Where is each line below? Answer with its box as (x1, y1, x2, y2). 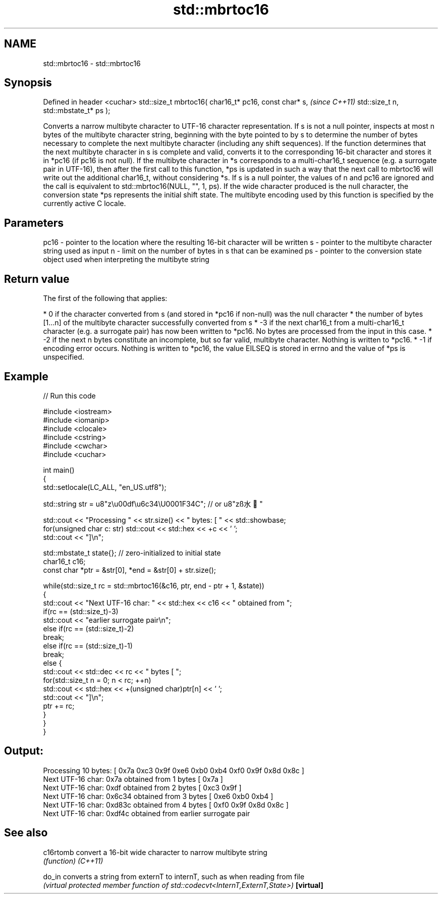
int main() (43, 465, 75, 474)
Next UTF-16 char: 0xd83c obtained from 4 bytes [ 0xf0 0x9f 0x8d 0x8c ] (43, 800, 289, 809)
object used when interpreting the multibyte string (43, 255, 209, 264)
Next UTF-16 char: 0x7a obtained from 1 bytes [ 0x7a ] (43, 774, 223, 783)
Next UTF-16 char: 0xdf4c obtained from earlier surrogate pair (43, 809, 250, 818)
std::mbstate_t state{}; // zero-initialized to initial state (43, 548, 221, 557)
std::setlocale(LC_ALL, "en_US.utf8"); (43, 482, 167, 491)
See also (4, 826, 48, 839)
